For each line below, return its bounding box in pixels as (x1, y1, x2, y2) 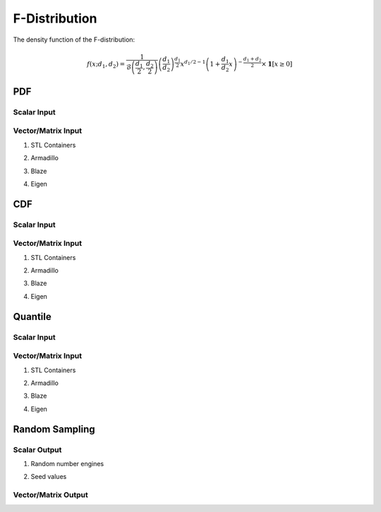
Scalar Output (13, 445, 62, 455)
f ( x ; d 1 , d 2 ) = (87, 60, 126, 70)
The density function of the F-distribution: (13, 35, 135, 44)
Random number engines (30, 459, 104, 468)
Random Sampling (13, 423, 95, 435)
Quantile (13, 311, 52, 323)
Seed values (30, 472, 67, 481)
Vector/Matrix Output (13, 490, 88, 500)
